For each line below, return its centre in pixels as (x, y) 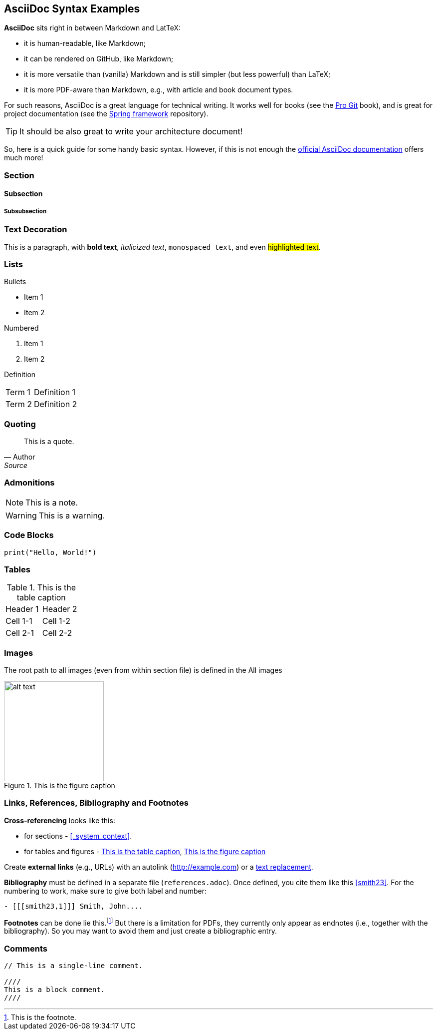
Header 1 (22, 609)
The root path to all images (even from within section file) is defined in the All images (143, 670)
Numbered (21, 328)
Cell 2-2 (57, 633)
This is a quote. (49, 442)
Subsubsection (25, 211)
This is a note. (52, 502)
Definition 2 (55, 404)
